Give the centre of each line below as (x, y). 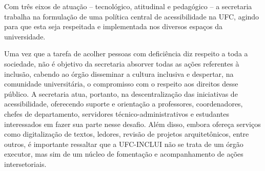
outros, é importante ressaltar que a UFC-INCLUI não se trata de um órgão (124, 144)
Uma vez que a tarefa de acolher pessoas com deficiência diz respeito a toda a (126, 54)
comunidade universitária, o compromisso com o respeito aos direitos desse (121, 84)
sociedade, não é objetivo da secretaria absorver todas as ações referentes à (122, 63)
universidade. (25, 36)
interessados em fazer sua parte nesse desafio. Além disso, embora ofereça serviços (132, 124)
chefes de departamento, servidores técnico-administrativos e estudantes (117, 113)
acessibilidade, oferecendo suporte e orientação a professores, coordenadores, (124, 104)
